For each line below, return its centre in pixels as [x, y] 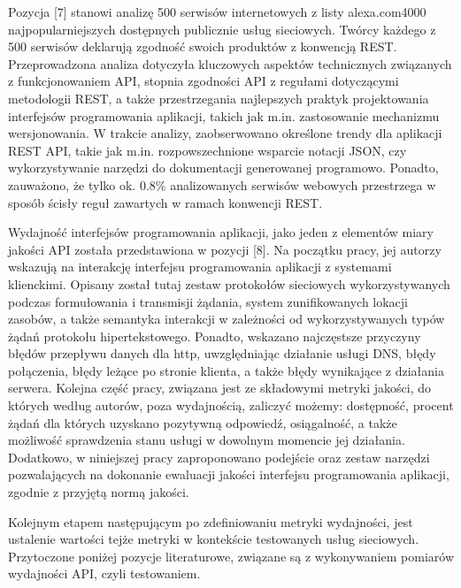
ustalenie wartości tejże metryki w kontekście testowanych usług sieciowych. [214, 539]
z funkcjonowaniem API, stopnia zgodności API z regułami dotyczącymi [204, 81]
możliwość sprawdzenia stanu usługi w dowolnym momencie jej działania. [207, 440]
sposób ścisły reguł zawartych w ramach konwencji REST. [165, 202]
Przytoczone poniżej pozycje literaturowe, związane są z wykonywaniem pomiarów [231, 556]
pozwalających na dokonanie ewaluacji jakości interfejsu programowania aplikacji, [229, 474]
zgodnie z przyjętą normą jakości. [99, 492]
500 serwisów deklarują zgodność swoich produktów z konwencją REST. [203, 46]
